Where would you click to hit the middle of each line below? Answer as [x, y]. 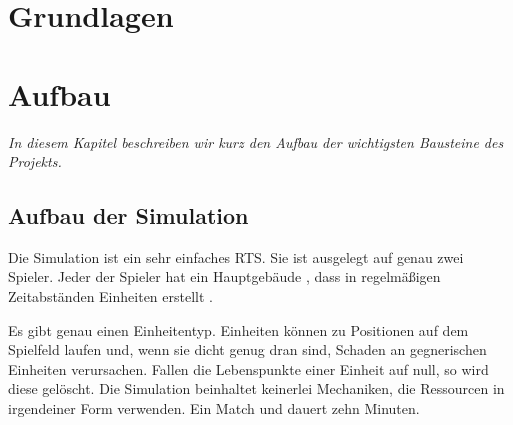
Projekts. [35, 161]
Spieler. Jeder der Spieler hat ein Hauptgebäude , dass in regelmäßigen [224, 276]
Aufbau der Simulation [128, 215]
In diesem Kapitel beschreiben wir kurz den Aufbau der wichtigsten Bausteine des [256, 141]
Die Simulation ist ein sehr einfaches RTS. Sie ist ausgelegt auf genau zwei [236, 256]
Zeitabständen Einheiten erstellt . [110, 296]
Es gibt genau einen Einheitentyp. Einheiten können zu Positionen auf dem [238, 329]
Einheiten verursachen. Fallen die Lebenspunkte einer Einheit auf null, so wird [248, 368]
